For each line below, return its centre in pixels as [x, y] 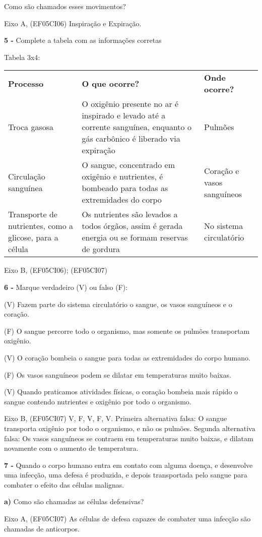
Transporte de [33, 214]
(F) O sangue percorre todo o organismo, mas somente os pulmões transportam [127, 331]
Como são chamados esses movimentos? [65, 6]
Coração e [222, 170]
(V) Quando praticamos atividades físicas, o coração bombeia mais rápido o [121, 392]
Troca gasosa [31, 127]
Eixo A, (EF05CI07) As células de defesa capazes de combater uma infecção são [127, 519]
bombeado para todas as [125, 188]
